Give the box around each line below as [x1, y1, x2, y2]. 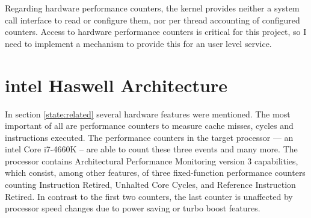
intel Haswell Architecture [5, 72, 228, 97]
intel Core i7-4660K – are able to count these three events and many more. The [5, 143, 298, 155]
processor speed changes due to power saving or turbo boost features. [5, 202, 260, 214]
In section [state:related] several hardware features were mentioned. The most [5, 107, 291, 120]
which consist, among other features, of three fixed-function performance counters [5, 166, 306, 179]
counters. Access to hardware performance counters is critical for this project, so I [5, 25, 307, 38]
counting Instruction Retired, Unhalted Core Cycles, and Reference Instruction [5, 178, 296, 191]
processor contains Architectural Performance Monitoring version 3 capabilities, [5, 154, 298, 167]
